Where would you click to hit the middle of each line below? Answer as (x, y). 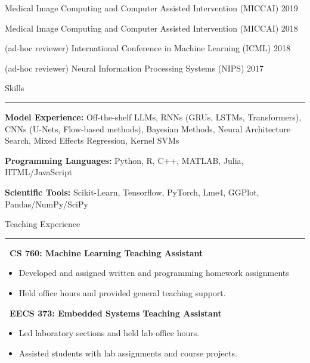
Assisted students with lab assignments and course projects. (128, 353)
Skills (15, 88)
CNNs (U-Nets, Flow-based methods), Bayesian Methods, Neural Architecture (148, 128)
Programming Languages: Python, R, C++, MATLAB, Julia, (124, 160)
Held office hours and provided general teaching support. (122, 292)
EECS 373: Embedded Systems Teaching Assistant (116, 313)
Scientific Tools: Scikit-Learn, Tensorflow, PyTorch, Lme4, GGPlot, (132, 192)
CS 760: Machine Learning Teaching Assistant (106, 252)
